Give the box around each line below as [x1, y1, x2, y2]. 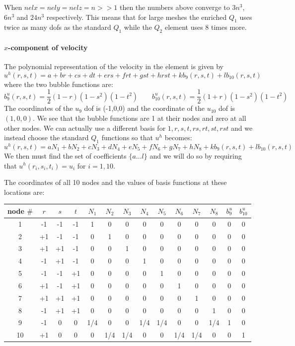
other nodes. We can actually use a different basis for [4, 122, 166, 133]
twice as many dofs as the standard [4, 22, 111, 32]
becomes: [164, 132, 192, 143]
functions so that [101, 132, 153, 143]
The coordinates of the [4, 103, 73, 113]
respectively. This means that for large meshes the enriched [46, 11, 227, 22]
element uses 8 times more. [164, 22, 247, 32]
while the [124, 22, 152, 32]
